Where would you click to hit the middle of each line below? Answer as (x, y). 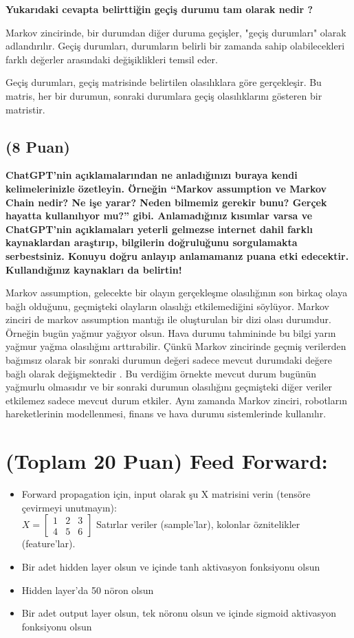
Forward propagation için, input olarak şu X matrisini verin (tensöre (166, 494)
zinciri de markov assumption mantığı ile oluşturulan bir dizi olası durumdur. (168, 319)
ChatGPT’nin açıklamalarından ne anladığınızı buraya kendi (152, 175)
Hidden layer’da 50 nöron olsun (88, 590)
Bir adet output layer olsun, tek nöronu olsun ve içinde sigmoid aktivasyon (179, 613)
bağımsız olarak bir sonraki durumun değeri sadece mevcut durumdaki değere (169, 360)
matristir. (25, 109)
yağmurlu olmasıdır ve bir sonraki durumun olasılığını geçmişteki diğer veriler (169, 387)
